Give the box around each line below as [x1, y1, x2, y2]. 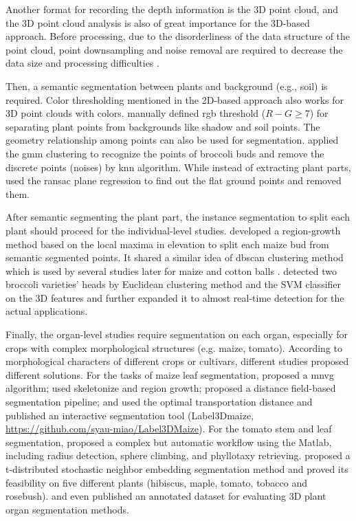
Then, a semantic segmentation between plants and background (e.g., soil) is [5, 78, 328, 93]
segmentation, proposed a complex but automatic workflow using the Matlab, [5, 434, 332, 449]
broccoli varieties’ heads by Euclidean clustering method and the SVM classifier [5, 277, 342, 291]
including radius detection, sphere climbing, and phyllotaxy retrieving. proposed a [5, 448, 351, 463]
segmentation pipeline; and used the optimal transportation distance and [5, 395, 313, 409]
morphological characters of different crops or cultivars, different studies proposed [5, 354, 349, 368]
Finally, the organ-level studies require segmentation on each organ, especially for [5, 327, 348, 342]
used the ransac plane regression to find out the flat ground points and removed [5, 173, 342, 188]
